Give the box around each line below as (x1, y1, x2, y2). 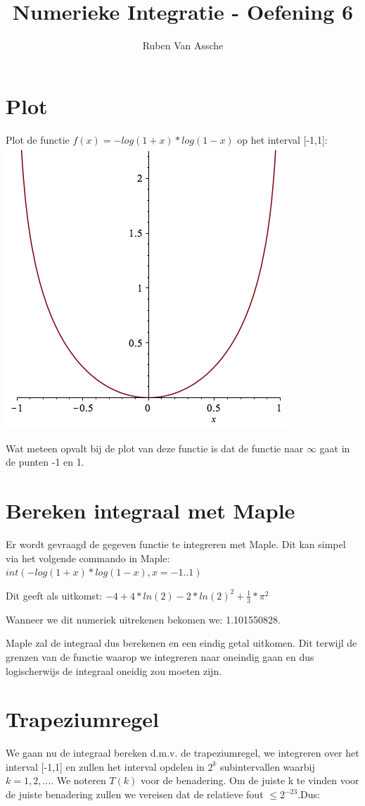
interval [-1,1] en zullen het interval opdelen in (6, 759, 205, 774)
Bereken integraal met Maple (6, 496, 295, 525)
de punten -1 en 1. (6, 454, 84, 469)
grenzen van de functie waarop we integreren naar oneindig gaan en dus (6, 649, 314, 664)
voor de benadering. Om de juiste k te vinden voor (141, 773, 359, 788)
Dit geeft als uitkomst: (6, 588, 103, 602)
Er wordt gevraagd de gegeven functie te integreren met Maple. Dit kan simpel (6, 537, 346, 552)
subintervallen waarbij (220, 759, 315, 774)
